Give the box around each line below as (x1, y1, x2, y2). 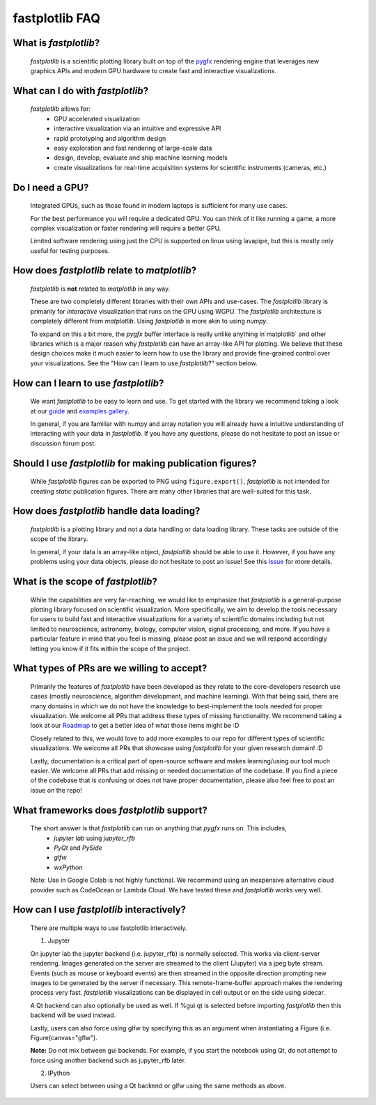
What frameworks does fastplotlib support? (13, 804, 208, 816)
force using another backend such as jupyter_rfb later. (30, 1056, 187, 1065)
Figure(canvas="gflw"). (30, 1033, 97, 1042)
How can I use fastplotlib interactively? (13, 904, 187, 916)
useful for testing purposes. (30, 246, 111, 254)
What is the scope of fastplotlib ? (13, 575, 158, 587)
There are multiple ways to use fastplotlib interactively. (30, 924, 187, 932)
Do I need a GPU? (13, 181, 89, 193)
